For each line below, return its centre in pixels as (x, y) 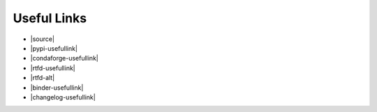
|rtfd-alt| (43, 78)
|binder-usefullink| (57, 88)
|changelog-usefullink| (63, 97)
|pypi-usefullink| (54, 48)
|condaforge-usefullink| (65, 58)
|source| (43, 39)
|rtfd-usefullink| (53, 68)
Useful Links (50, 18)
